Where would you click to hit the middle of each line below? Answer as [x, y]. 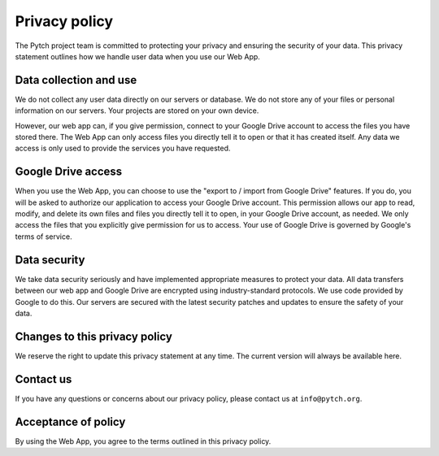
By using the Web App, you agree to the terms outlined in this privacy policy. [143, 441]
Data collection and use [76, 80]
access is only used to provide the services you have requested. [123, 148]
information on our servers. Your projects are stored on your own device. [137, 111]
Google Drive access [69, 172]
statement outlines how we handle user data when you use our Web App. [137, 56]
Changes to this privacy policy [93, 336]
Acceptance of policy [70, 421]
